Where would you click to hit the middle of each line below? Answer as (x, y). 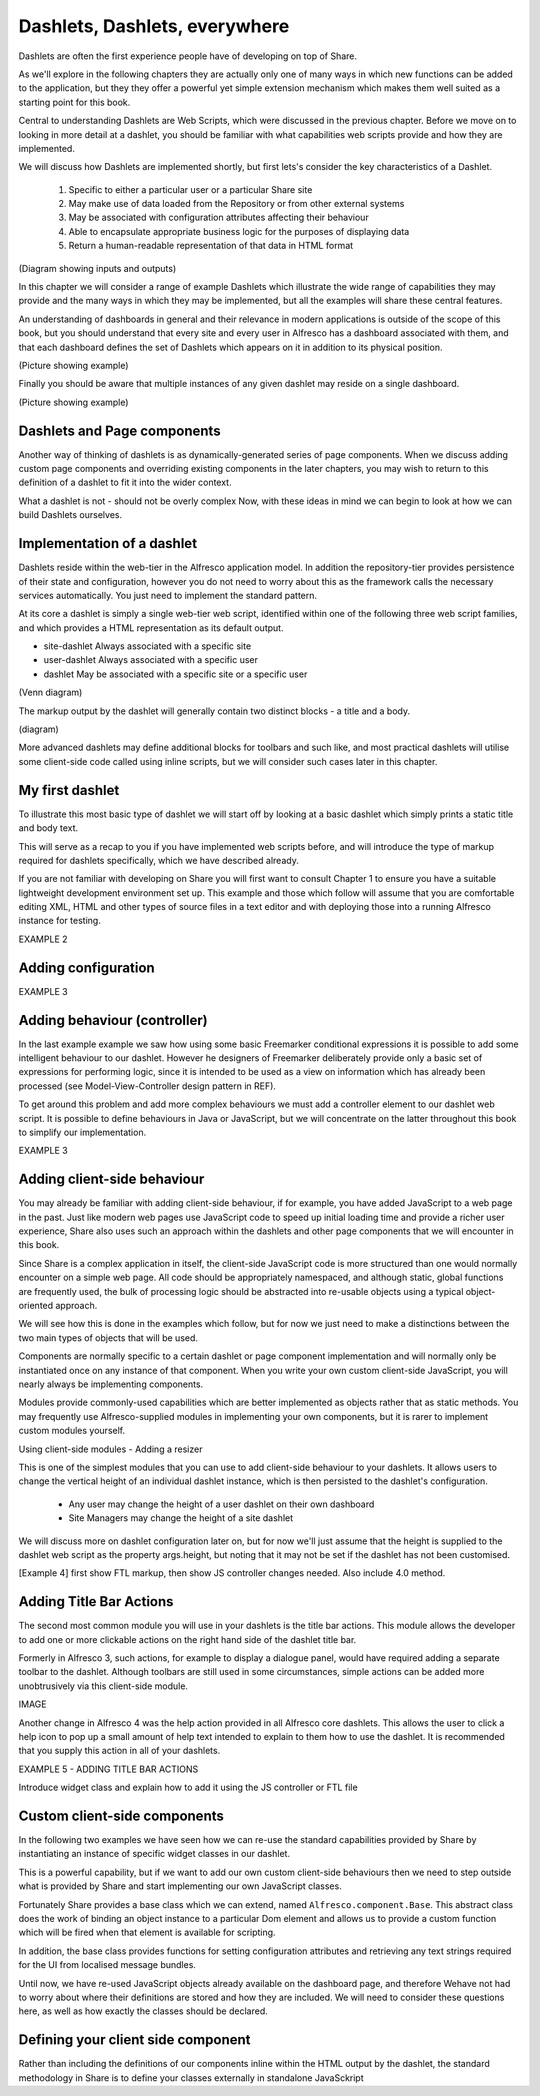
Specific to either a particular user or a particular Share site (190, 189)
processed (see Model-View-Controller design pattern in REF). (147, 1086)
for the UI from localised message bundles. (107, 1965)
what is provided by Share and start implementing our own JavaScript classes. (180, 1886)
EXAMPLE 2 (43, 939)
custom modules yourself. (71, 1431)
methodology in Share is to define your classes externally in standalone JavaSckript (191, 2077)
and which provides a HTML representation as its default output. (151, 627)
